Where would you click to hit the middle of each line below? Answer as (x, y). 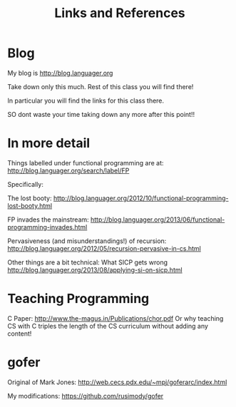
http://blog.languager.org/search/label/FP (68, 170)
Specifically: (26, 184)
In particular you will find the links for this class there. (86, 101)
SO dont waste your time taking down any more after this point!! (101, 114)
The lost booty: (30, 198)
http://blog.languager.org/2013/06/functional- (158, 220)
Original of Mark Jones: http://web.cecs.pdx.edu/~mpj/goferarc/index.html (117, 382)
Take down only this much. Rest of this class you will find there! (101, 86)
